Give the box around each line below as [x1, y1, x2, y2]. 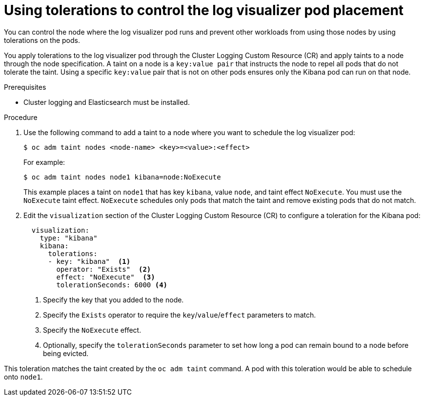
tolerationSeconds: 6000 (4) [56, 280, 168, 289]
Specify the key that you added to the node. [43, 295, 184, 304]
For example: [23, 158, 65, 166]
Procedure [4, 113, 38, 121]
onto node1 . [4, 372, 43, 381]
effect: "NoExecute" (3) [56, 273, 155, 281]
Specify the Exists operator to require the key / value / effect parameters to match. [43, 310, 316, 319]
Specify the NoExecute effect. [43, 325, 141, 334]
